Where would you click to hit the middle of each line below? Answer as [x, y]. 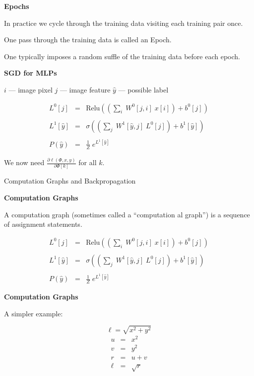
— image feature [85, 89]
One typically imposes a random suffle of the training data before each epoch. [122, 56]
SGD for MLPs [31, 73]
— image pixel [31, 89]
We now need [24, 162]
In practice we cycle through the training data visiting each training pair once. [124, 23]
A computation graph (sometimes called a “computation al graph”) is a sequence [127, 214]
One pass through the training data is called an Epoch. [88, 40]
